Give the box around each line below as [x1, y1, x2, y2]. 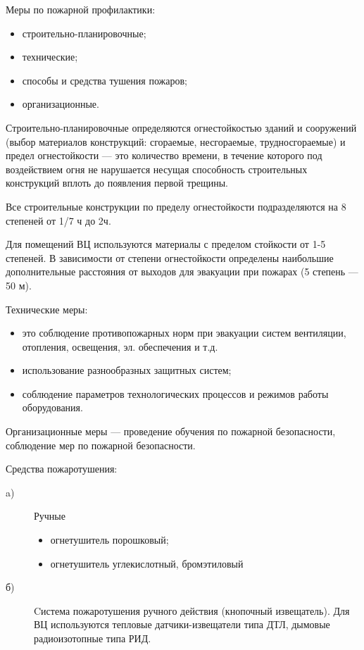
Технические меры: [6, 301, 88, 316]
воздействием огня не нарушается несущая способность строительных [6, 161, 308, 176]
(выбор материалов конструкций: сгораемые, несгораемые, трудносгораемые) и [6, 134, 346, 149]
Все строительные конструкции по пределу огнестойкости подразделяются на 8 [6, 199, 346, 213]
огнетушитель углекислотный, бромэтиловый [50, 556, 244, 570]
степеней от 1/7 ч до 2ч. [6, 213, 111, 227]
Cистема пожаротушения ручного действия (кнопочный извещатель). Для [34, 603, 350, 618]
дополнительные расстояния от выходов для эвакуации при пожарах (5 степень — [6, 264, 358, 279]
